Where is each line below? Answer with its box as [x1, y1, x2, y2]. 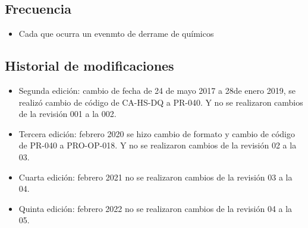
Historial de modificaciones [5, 56, 174, 75]
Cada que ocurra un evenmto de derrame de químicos [18, 27, 214, 40]
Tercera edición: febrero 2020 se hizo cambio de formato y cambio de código [18, 127, 295, 140]
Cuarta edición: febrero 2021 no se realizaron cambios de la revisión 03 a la [18, 170, 293, 183]
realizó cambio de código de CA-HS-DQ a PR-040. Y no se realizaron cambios [18, 96, 303, 108]
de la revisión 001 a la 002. [18, 107, 117, 120]
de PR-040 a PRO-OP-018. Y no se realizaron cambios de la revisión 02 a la [18, 139, 297, 151]
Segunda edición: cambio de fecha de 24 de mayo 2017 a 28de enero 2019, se [18, 84, 296, 96]
